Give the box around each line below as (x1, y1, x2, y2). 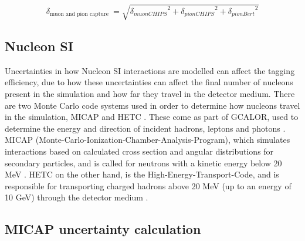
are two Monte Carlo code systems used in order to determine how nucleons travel (5, 99, 300, 111)
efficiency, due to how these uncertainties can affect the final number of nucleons (5, 76, 293, 88)
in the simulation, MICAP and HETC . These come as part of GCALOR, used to (5, 111, 299, 123)
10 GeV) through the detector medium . (5, 191, 148, 203)
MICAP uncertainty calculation (5, 220, 201, 238)
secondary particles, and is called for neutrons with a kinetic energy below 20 (5, 156, 282, 169)
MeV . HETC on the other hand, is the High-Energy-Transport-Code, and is (5, 168, 279, 180)
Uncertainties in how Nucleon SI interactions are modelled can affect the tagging (5, 64, 295, 76)
